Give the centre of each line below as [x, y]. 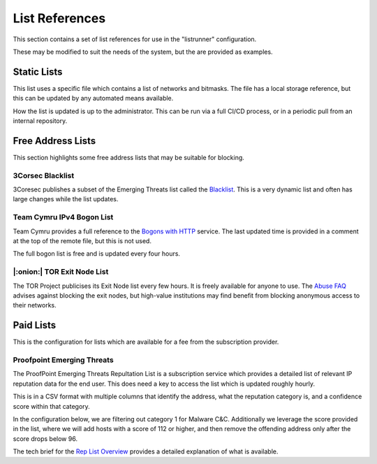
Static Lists [38, 72]
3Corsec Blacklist [44, 175]
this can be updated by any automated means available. [93, 99]
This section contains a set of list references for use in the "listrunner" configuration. [135, 39]
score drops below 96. [45, 438]
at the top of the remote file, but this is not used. [82, 240]
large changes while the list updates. [66, 199]
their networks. [35, 305]
